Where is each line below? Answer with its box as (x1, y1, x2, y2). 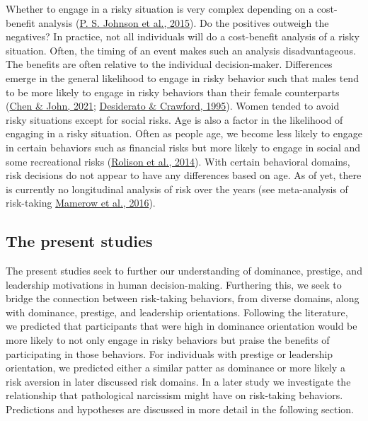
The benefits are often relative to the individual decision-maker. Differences (6, 57, 333, 71)
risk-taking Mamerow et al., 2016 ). (6, 195, 156, 210)
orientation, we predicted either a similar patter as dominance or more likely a (6, 360, 345, 375)
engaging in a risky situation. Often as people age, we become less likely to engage (6, 126, 362, 141)
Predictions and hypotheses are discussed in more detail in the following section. (6, 402, 355, 417)
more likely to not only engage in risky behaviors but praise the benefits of (6, 333, 330, 347)
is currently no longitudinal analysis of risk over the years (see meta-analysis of (6, 181, 348, 196)
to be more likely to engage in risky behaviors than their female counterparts (6, 84, 340, 99)
